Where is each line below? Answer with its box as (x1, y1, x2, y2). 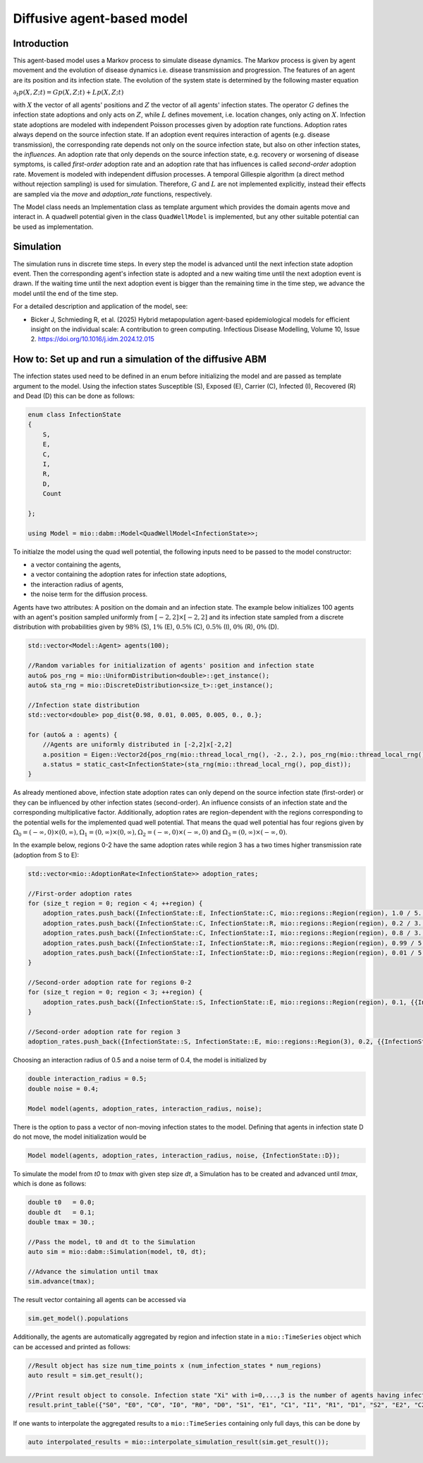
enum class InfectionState (27, 410, 121, 418)
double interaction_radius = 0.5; (27, 1074, 147, 1083)
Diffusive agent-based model (13, 11, 188, 26)
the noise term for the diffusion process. (30, 590, 148, 598)
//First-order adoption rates (27, 889, 133, 897)
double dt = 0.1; (27, 1208, 95, 1216)
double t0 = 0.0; (27, 1198, 95, 1207)
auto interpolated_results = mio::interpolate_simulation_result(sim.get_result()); (27, 1438, 329, 1446)
